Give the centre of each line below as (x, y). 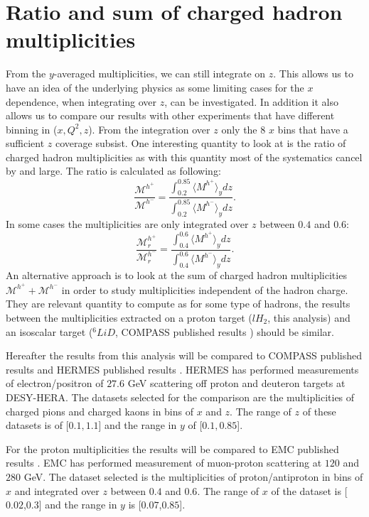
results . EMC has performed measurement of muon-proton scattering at (164, 463)
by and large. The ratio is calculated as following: (113, 171)
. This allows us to (313, 74)
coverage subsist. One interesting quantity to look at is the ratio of (200, 143)
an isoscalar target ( (49, 331)
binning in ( (32, 129)
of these (319, 411)
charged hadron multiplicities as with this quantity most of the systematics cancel (184, 157)
